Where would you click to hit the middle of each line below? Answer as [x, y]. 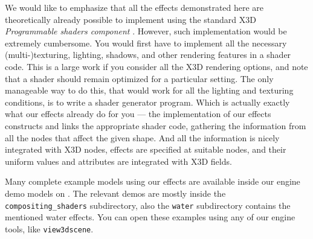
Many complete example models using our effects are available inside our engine [153, 181]
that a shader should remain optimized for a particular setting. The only [139, 78]
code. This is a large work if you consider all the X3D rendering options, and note [156, 66]
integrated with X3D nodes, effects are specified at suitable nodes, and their [146, 149]
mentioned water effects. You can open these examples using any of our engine [150, 217]
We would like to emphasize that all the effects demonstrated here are [134, 7]
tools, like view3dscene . [49, 228]
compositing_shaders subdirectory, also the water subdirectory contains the [148, 205]
